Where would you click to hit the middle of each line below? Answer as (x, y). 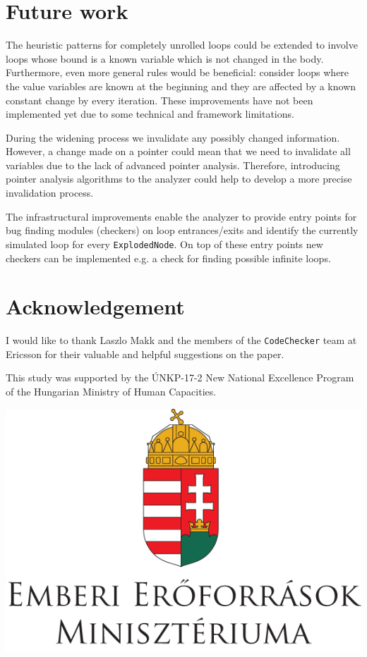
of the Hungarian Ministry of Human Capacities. (111, 392)
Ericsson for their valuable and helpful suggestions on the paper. (145, 354)
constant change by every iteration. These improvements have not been (160, 100)
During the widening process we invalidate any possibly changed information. (173, 137)
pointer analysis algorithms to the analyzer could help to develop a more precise (179, 179)
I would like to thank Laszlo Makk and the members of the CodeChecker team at (181, 340)
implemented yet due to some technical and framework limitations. (150, 114)
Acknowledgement (95, 306)
